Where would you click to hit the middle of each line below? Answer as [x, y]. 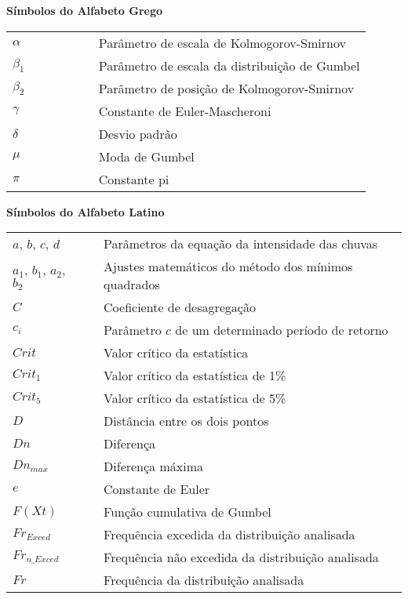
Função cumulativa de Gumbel [188, 512]
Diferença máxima [153, 466]
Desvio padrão [138, 133]
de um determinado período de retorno [282, 330]
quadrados [132, 285]
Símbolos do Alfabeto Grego [84, 10]
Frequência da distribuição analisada [204, 580]
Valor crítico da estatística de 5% [195, 398]
